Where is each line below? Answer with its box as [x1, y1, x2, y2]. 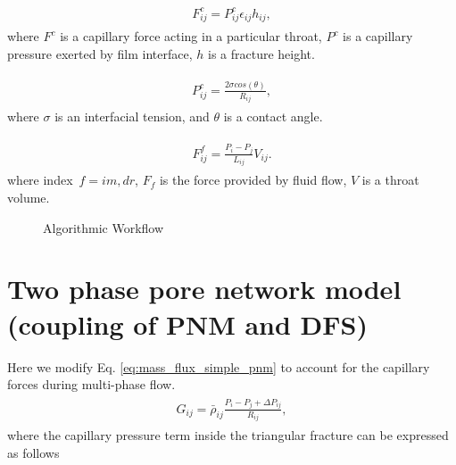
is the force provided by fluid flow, [159, 170, 347, 189]
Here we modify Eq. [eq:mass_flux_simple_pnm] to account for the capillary [7, 357, 430, 376]
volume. [7, 188, 50, 206]
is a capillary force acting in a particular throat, [60, 27, 322, 46]
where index [7, 170, 73, 189]
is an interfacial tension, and [54, 107, 210, 126]
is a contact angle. [223, 107, 323, 126]
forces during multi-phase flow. [7, 375, 176, 394]
